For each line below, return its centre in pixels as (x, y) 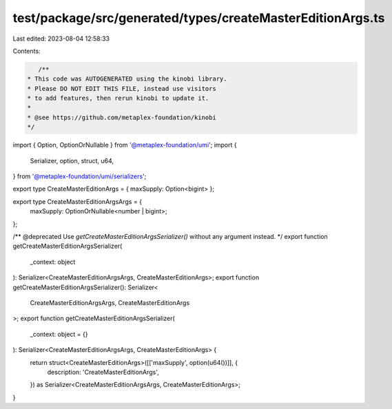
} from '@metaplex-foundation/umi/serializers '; (80, 176)
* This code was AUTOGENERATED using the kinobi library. (127, 79)
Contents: (27, 51)
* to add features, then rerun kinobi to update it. (118, 98)
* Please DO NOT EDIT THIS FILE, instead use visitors (122, 88)
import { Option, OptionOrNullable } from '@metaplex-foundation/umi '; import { (125, 145)
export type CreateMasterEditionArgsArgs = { (78, 201)
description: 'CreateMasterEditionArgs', (103, 372)
